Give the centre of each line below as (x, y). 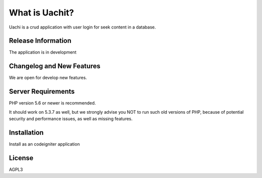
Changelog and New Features (55, 66)
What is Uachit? (41, 13)
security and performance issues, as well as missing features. (71, 119)
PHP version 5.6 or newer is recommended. (52, 103)
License (21, 158)
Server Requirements (42, 92)
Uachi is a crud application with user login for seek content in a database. (82, 27)
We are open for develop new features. (48, 78)
